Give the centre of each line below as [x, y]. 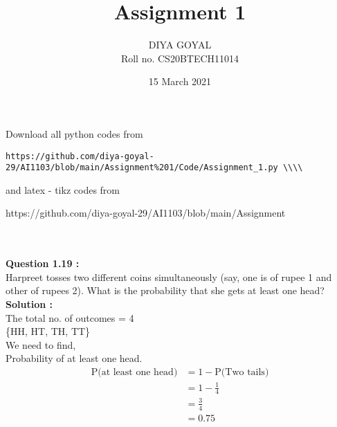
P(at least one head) [134, 372]
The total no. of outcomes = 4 [70, 317]
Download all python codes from [74, 133]
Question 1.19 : [43, 263]
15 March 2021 [180, 81]
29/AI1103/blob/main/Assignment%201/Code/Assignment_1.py [142, 168]
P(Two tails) [242, 372]
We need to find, [41, 344]
